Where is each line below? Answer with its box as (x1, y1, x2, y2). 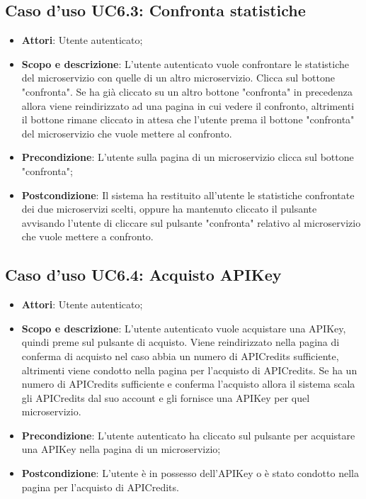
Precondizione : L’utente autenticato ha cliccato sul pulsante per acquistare (21, 427, 355, 442)
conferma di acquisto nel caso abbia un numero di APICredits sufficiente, (21, 348, 339, 363)
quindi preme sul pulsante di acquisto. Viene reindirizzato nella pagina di (21, 335, 340, 349)
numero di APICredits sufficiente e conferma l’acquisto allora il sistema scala (21, 376, 355, 391)
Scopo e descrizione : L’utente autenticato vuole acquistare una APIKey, (21, 320, 346, 335)
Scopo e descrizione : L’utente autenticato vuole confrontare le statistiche (21, 56, 349, 71)
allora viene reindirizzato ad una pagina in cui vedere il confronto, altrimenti (21, 98, 355, 113)
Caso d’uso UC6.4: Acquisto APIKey (5, 264, 282, 286)
